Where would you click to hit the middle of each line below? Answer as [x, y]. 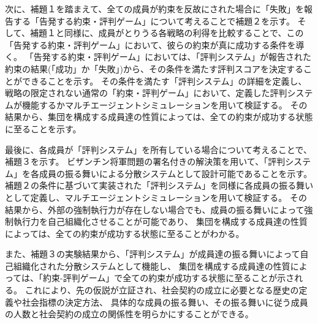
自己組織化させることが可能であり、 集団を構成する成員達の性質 [177, 221]
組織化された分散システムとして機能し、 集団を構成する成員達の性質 [152, 266]
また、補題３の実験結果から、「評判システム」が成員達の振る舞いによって [153, 254]
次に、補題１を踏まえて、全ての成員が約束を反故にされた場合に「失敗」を [154, 9]
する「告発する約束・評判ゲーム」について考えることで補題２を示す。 [154, 21]
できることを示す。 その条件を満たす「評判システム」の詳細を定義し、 [164, 81]
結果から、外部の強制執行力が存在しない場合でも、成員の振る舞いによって [155, 209]
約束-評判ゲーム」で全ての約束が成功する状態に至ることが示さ [169, 278]
